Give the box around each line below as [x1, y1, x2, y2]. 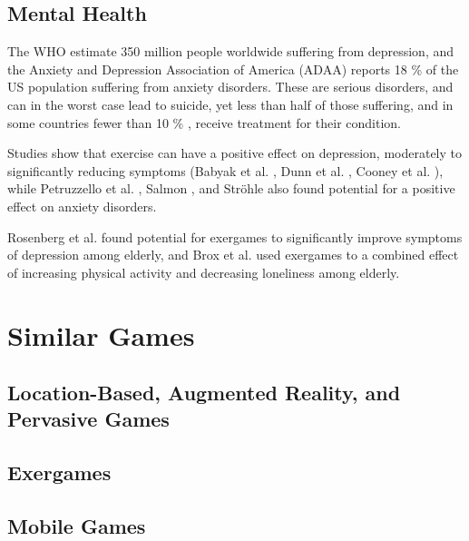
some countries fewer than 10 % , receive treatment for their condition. [7, 113, 401, 132]
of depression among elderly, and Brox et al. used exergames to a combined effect [7, 245, 459, 264]
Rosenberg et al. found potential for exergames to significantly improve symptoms [7, 227, 463, 246]
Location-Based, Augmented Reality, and [7, 379, 401, 407]
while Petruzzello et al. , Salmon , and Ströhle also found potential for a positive [7, 179, 455, 198]
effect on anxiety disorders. [7, 196, 157, 215]
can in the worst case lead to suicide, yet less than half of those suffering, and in [7, 94, 454, 113]
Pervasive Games [7, 405, 170, 433]
